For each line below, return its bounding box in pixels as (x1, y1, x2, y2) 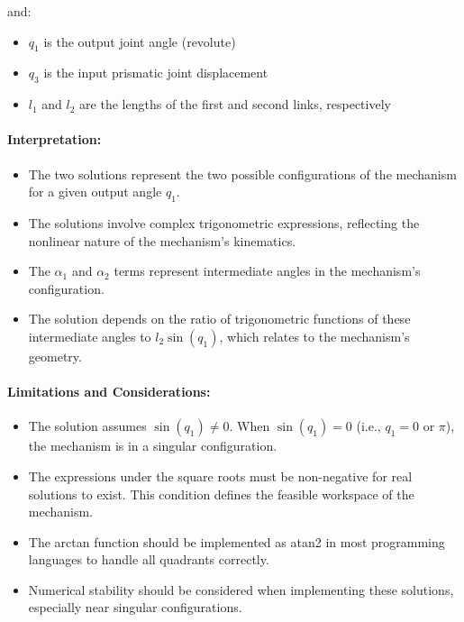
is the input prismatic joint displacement (43, 63, 268, 82)
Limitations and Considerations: (7, 382, 211, 401)
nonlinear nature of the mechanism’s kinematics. (28, 231, 296, 250)
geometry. (28, 346, 82, 365)
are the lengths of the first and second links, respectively (79, 95, 391, 114)
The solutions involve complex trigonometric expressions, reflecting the (28, 213, 420, 232)
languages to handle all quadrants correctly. (28, 550, 269, 569)
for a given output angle (28, 182, 162, 201)
